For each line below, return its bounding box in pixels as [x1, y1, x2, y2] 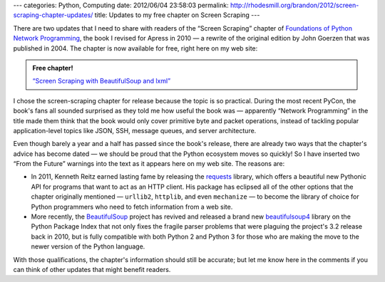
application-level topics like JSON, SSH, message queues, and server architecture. [13, 126, 257, 135]
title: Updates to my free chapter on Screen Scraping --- [94, 11, 260, 19]
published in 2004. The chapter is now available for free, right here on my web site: [13, 43, 258, 53]
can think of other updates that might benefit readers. [13, 265, 171, 273]
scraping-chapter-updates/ [13, 11, 93, 19]
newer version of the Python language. [31, 242, 145, 251]
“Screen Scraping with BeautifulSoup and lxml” [32, 77, 171, 85]
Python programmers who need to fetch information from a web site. [31, 202, 233, 211]
